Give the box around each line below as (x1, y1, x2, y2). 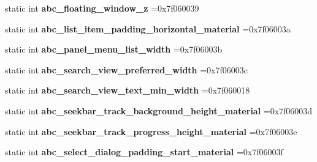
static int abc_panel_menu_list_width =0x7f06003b (5, 43, 223, 56)
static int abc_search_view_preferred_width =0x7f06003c (5, 63, 248, 76)
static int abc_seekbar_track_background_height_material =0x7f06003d (5, 104, 313, 117)
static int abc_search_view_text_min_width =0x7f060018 (5, 84, 250, 97)
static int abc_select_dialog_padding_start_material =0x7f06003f (5, 145, 283, 158)
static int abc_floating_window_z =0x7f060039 (5, 2, 199, 14)
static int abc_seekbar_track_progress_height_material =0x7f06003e (5, 125, 297, 138)
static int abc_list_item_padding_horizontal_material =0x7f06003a (5, 22, 291, 35)
